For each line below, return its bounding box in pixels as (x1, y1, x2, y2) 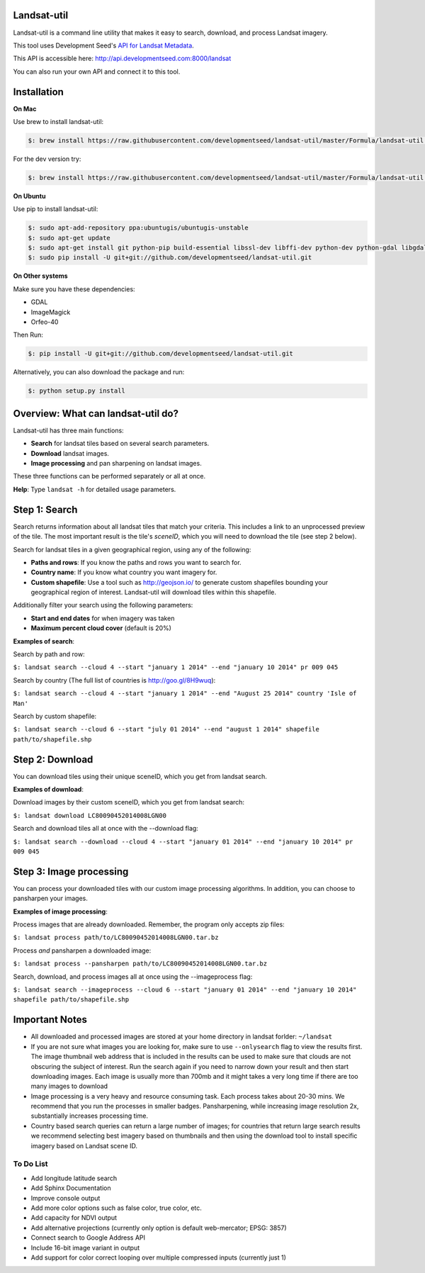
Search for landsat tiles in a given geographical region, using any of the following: (13, 545, 251, 554)
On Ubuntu (13, 191, 46, 200)
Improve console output (30, 1194, 101, 1202)
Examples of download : (13, 785, 84, 794)
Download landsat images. (30, 449, 110, 457)
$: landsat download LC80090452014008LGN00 (13, 812, 166, 819)
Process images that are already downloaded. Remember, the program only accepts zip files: (13, 920, 285, 929)
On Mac (13, 104, 37, 113)
